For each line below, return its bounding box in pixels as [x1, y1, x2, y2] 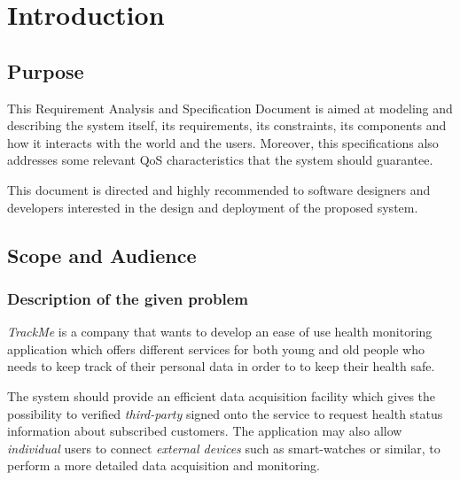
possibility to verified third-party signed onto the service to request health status [7, 404, 443, 422]
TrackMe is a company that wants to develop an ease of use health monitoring [7, 322, 433, 341]
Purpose [7, 57, 84, 84]
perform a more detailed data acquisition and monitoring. [7, 456, 320, 475]
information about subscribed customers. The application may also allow [7, 422, 402, 440]
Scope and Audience [7, 241, 197, 268]
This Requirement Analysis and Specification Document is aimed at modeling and [7, 98, 453, 117]
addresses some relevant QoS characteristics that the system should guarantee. [7, 151, 433, 169]
